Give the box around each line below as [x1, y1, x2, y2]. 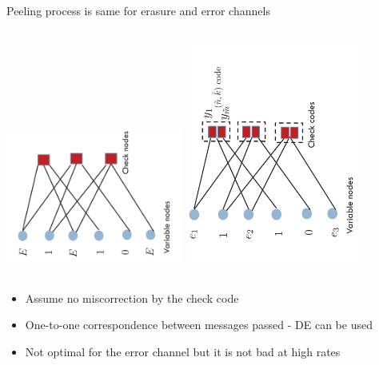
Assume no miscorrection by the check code [25, 289, 239, 306]
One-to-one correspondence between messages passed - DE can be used [25, 316, 373, 333]
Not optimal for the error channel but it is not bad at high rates [25, 343, 341, 359]
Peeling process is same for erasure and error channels [6, 2, 270, 18]
